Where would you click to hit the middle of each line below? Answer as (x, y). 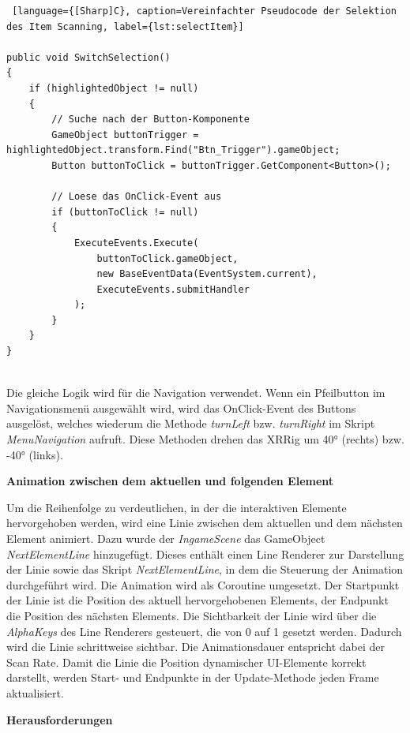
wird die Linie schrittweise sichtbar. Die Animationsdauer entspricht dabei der (196, 647)
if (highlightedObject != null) (114, 88)
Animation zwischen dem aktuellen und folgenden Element (170, 481)
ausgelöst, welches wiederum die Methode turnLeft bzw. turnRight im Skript (191, 423)
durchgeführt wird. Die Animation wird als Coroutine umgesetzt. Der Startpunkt (203, 584)
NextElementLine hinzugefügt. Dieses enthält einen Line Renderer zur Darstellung (205, 553)
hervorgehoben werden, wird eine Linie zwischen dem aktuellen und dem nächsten (205, 523)
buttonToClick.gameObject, (167, 258)
